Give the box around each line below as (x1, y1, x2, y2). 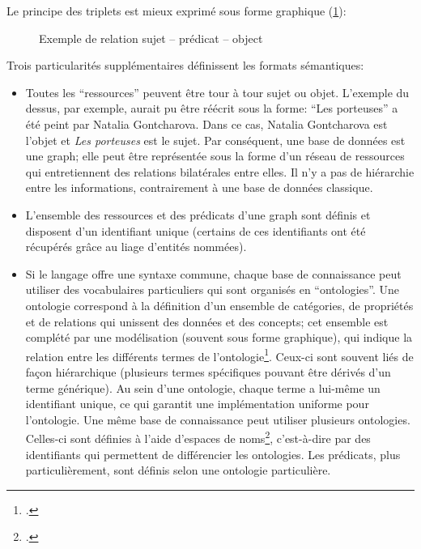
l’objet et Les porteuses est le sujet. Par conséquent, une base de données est (25, 131, 406, 148)
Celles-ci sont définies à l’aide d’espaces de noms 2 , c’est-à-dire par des (25, 428, 371, 446)
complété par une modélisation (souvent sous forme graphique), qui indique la (25, 329, 413, 346)
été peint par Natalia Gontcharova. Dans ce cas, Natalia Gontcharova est (25, 115, 388, 132)
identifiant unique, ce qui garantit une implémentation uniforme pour (25, 395, 369, 412)
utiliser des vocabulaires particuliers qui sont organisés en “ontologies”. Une (25, 281, 400, 298)
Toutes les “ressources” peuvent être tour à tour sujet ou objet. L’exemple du (25, 83, 410, 100)
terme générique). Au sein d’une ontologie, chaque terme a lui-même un (25, 379, 381, 396)
